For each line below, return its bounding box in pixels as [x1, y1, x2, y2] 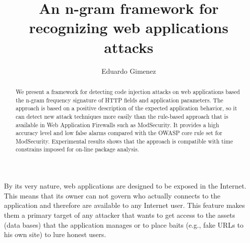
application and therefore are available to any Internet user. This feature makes [4, 200, 245, 210]
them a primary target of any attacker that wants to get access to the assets [4, 209, 235, 220]
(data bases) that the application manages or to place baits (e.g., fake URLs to [4, 219, 244, 230]
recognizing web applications [29, 17, 229, 38]
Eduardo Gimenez [101, 65, 156, 76]
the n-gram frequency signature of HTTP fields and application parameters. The [15, 96, 223, 104]
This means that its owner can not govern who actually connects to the [4, 190, 221, 200]
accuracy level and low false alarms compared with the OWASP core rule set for [15, 129, 222, 137]
